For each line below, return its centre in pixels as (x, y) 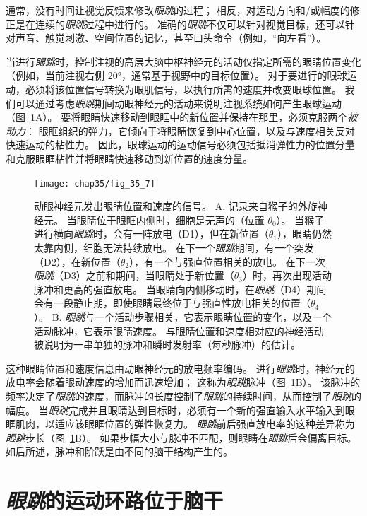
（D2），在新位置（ (77, 261)
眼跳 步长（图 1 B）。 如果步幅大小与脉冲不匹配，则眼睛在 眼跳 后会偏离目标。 (181, 437)
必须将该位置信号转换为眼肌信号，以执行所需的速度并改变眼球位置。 (183, 89)
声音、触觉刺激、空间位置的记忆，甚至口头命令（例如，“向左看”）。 (171, 38)
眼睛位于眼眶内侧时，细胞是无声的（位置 (170, 219)
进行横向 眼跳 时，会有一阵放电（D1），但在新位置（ (151, 234)
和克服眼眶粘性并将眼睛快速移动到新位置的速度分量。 (129, 158)
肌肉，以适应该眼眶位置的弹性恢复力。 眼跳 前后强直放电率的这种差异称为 (185, 424)
